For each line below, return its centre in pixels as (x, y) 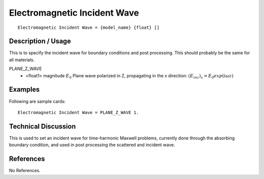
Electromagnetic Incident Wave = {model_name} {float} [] (89, 27)
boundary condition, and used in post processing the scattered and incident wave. (92, 145)
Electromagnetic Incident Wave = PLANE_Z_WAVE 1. (78, 112)
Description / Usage (40, 41)
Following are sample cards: (37, 101)
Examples (24, 90)
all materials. (22, 60)
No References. (25, 171)
